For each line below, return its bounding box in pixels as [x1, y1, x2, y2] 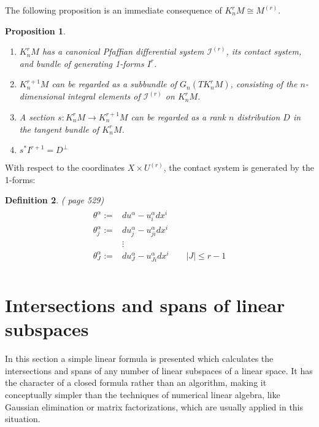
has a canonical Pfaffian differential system [42, 45, 204, 58]
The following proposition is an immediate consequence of [5, 4, 222, 16]
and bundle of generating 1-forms [19, 57, 144, 69]
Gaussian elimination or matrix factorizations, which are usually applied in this [5, 400, 304, 413]
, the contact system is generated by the [163, 161, 315, 174]
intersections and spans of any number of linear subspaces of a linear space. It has [5, 364, 313, 377]
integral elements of [67, 90, 140, 103]
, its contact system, [226, 45, 302, 58]
